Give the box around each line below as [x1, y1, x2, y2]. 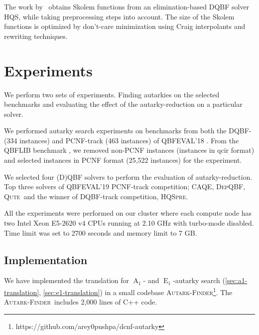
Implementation [4, 252, 88, 267]
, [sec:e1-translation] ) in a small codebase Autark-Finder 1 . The [39, 286, 233, 297]
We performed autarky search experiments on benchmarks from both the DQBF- [4, 125, 252, 136]
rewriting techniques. [4, 30, 68, 41]
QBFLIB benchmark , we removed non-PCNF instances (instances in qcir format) [4, 145, 255, 155]
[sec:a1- [225, 275, 248, 286]
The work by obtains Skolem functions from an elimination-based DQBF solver [4, 1, 250, 11]
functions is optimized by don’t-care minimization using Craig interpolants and [4, 21, 246, 31]
